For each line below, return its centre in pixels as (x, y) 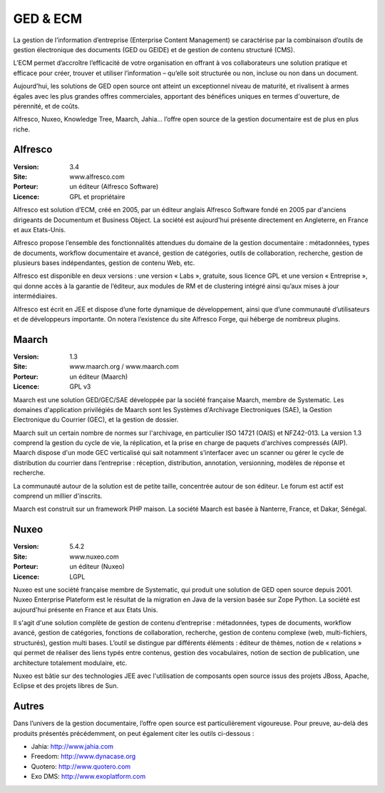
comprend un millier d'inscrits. (58, 496)
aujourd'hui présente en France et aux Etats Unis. (86, 609)
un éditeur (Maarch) (99, 376)
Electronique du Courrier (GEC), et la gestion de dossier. (96, 420)
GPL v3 (80, 386)
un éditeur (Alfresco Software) (114, 186)
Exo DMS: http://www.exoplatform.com (88, 777)
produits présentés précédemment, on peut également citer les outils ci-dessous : (134, 733)
